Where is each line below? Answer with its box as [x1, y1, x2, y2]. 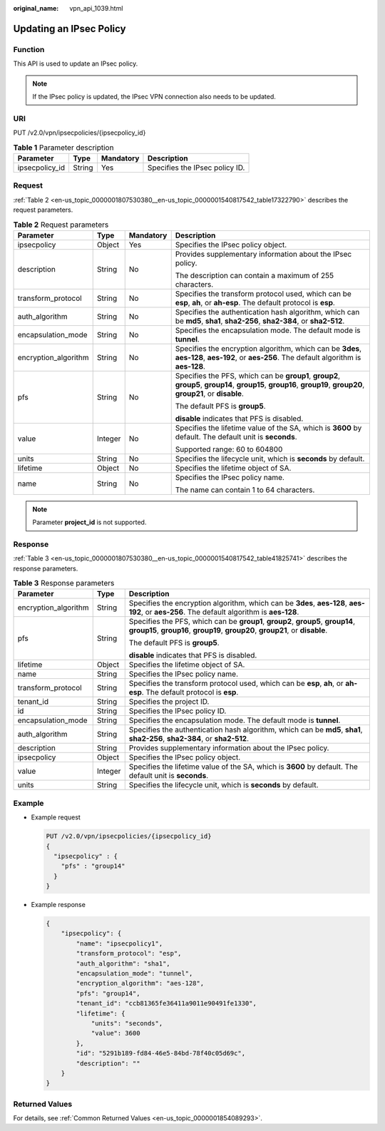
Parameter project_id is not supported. [32, 518, 147, 527]
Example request [31, 813, 81, 822]
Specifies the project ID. [128, 697, 210, 707]
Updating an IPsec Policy [13, 22, 126, 35]
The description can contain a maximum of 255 [175, 270, 334, 280]
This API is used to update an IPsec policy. [13, 59, 138, 68]
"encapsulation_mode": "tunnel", [76, 970, 193, 978]
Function [13, 44, 45, 54]
